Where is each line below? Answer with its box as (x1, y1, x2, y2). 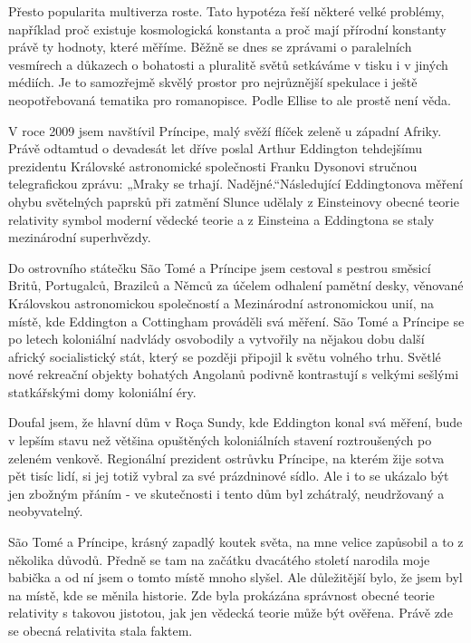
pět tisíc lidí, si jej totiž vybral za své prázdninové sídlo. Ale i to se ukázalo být (8, 466, 449, 485)
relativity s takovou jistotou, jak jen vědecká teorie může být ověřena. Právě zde (8, 603, 453, 622)
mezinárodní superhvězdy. (8, 228, 151, 247)
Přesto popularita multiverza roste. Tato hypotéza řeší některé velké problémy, (8, 2, 445, 20)
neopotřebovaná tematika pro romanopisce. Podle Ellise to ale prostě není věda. (8, 90, 451, 109)
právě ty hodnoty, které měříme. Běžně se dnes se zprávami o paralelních (8, 37, 412, 56)
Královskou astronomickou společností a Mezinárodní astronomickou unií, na (8, 293, 434, 312)
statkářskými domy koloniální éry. (8, 382, 197, 401)
